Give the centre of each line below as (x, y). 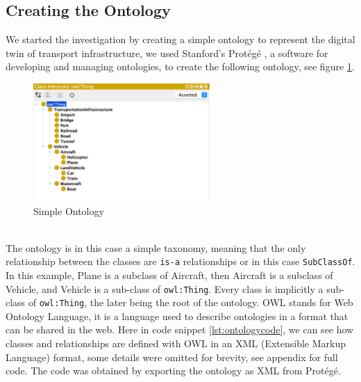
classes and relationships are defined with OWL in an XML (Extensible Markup (176, 343)
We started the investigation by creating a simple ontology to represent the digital (180, 39)
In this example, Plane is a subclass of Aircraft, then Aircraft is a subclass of (169, 274)
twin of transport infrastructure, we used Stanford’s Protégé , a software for (167, 53)
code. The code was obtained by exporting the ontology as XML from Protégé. (173, 371)
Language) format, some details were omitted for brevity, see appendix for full (172, 357)
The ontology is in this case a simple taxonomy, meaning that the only (156, 247)
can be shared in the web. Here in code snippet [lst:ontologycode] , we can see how (180, 329)
